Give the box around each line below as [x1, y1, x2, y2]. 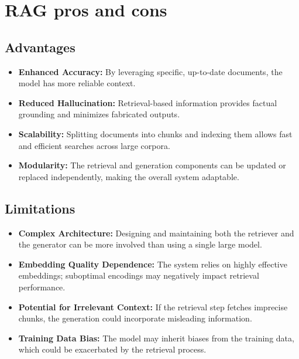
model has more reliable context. [18, 77, 136, 89]
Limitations [5, 199, 75, 217]
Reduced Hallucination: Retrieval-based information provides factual [18, 96, 277, 109]
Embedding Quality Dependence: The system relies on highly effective [18, 258, 287, 270]
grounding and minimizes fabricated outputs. [18, 108, 180, 120]
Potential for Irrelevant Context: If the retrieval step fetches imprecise [18, 300, 288, 313]
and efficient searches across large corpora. [18, 139, 170, 151]
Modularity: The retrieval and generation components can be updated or [18, 159, 286, 171]
